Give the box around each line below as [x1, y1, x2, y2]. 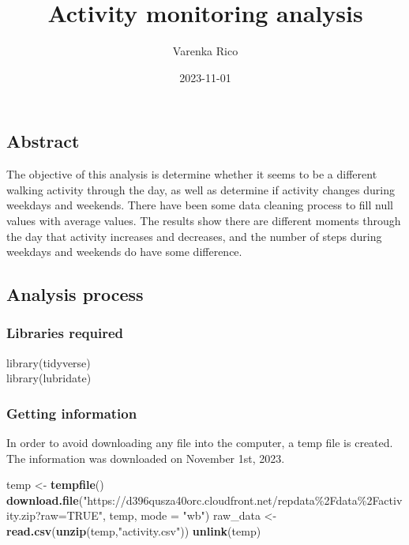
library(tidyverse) [6, 354, 91, 370]
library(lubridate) [6, 370, 92, 386]
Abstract [6, 129, 80, 153]
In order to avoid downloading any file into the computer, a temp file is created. [6, 434, 393, 451]
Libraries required [6, 323, 123, 343]
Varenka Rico [172, 43, 238, 59]
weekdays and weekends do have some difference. [6, 243, 242, 260]
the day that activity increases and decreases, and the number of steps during [6, 227, 382, 244]
